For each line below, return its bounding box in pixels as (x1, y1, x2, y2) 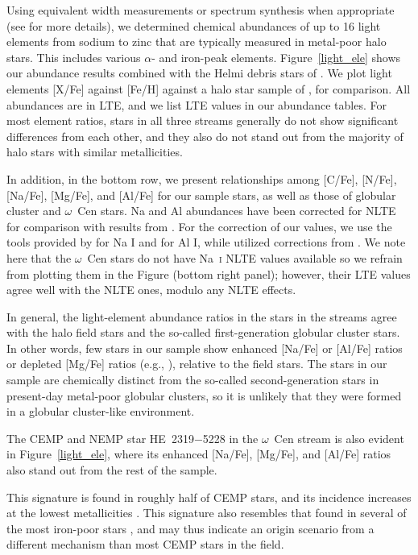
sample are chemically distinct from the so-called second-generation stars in (6, 371, 379, 388)
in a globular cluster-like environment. (6, 403, 195, 420)
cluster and (6, 202, 61, 219)
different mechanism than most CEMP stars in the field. (6, 536, 284, 553)
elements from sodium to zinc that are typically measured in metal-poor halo (6, 33, 387, 50)
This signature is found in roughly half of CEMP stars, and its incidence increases (6, 488, 412, 505)
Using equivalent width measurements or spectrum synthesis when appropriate (6, 2, 395, 18)
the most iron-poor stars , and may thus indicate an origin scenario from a (6, 520, 375, 536)
